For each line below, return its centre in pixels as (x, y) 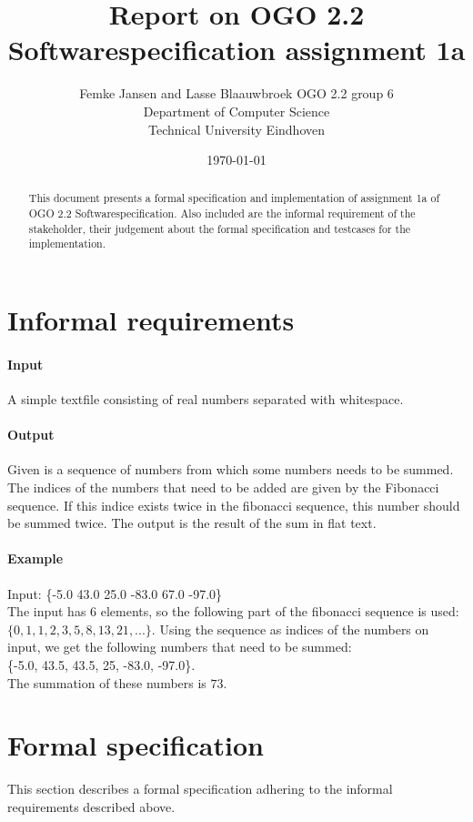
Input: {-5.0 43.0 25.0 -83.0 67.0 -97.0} (115, 593)
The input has (47, 611)
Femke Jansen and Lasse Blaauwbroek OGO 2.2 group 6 (236, 93)
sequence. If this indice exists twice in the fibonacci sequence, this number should (234, 505)
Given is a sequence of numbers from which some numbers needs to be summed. (231, 469)
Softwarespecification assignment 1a (236, 50)
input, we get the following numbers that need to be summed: (180, 647)
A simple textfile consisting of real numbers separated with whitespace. (206, 399)
